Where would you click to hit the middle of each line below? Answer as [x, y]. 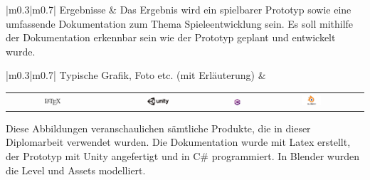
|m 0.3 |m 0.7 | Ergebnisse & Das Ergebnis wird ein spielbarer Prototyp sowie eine [179, 9]
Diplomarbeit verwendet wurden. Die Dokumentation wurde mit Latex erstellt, [178, 142]
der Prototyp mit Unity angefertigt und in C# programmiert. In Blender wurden [183, 156]
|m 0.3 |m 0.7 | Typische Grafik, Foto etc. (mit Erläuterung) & [136, 75]
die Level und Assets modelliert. [76, 170]
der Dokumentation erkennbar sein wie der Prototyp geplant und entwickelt [171, 37]
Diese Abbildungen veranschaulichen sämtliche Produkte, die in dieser [158, 128]
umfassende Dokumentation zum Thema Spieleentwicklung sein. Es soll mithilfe [180, 23]
